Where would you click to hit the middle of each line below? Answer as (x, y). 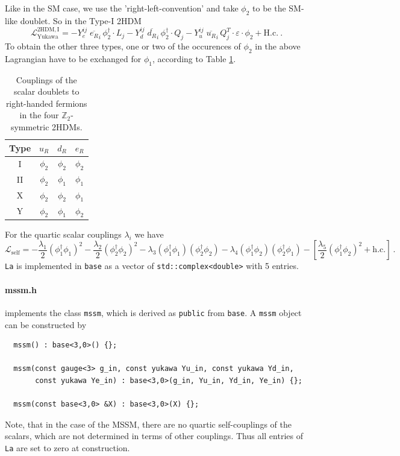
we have (149, 234)
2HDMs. (67, 126)
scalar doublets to (47, 91)
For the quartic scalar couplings (63, 234)
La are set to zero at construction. (67, 447)
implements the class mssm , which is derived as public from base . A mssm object (153, 312)
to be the (269, 8)
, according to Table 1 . (194, 58)
